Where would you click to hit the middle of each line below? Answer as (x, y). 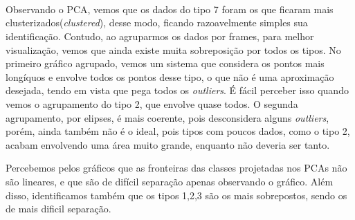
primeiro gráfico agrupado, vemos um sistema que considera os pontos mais (165, 63)
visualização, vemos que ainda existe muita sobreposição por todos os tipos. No (173, 49)
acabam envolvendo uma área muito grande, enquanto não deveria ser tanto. (168, 144)
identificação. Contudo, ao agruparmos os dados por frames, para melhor (160, 36)
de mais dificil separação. (58, 209)
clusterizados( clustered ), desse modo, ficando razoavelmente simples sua (157, 22)
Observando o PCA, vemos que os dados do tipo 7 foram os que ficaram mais (170, 9)
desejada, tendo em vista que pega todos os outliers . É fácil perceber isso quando (177, 90)
